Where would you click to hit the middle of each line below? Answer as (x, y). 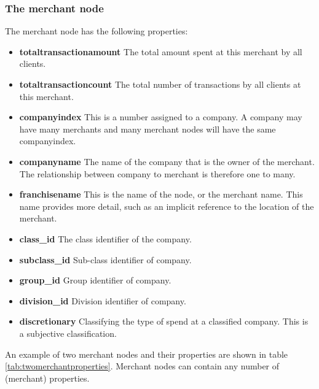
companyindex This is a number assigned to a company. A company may (161, 117)
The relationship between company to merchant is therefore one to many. (157, 173)
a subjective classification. (68, 333)
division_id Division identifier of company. (103, 300)
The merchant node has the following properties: (96, 31)
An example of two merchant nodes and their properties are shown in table (147, 354)
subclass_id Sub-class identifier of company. (105, 259)
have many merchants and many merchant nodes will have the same (148, 129)
